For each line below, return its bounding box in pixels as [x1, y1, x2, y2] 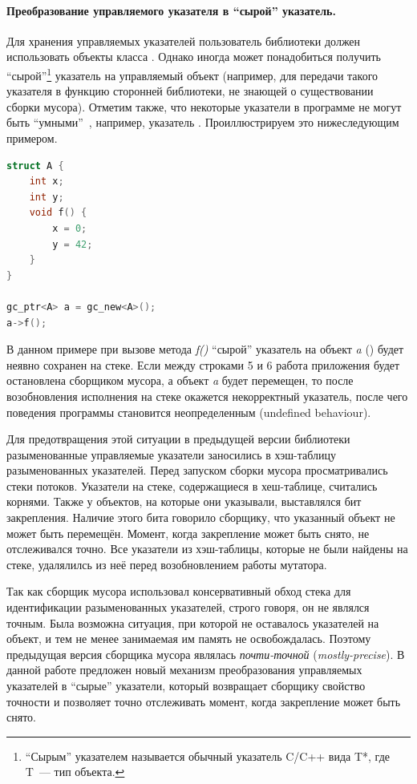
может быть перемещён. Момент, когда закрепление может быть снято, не [6, 524, 370, 541]
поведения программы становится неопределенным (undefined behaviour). [6, 403, 371, 420]
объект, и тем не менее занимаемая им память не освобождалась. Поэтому [6, 630, 371, 647]
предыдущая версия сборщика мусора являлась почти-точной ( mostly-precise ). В [6, 645, 405, 662]
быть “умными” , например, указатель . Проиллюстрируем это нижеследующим [6, 114, 399, 131]
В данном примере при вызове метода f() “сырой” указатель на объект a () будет [6, 341, 404, 358]
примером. [6, 130, 58, 147]
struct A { [6, 160, 64, 172]
